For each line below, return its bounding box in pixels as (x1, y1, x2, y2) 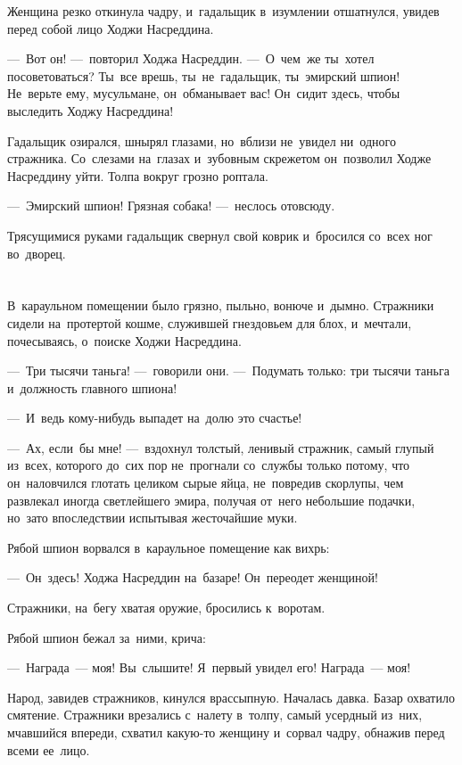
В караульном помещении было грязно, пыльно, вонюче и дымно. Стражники (7, 296, 434, 315)
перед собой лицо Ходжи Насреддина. (7, 19, 214, 37)
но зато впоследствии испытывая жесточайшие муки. (7, 508, 298, 527)
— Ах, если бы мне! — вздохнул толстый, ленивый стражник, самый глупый (7, 438, 434, 457)
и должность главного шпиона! (7, 378, 177, 397)
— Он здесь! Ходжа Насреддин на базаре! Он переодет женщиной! (7, 568, 378, 587)
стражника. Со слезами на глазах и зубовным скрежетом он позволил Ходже (7, 149, 432, 168)
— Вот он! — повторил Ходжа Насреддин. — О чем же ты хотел (7, 49, 375, 68)
